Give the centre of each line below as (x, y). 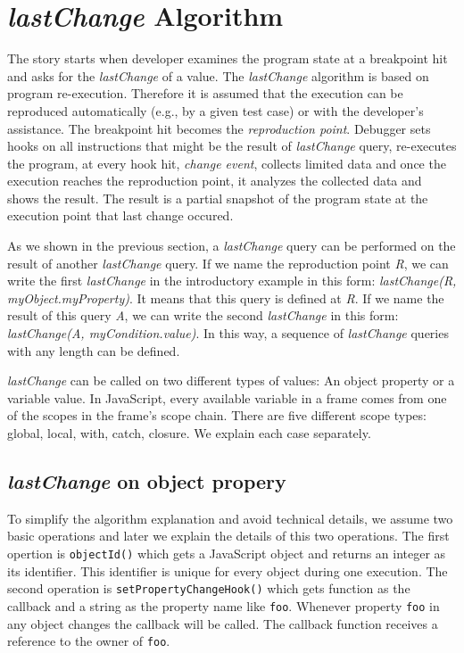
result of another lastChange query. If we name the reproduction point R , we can (228, 263)
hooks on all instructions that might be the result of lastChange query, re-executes (232, 146)
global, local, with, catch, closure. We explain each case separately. (189, 433)
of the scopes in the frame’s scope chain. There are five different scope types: (217, 415)
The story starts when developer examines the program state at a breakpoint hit (228, 58)
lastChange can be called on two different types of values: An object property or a (231, 380)
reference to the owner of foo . (89, 641)
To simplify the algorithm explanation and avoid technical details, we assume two (230, 518)
